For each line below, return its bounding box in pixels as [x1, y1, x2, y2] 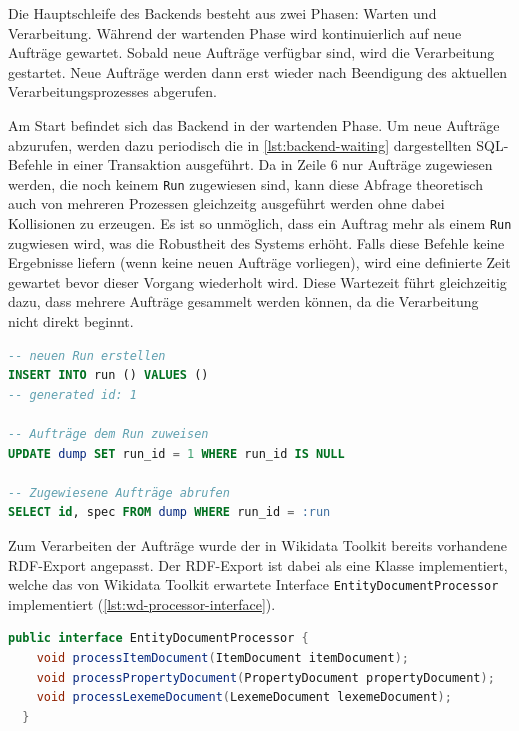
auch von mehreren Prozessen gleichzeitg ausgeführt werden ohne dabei [8, 193, 445, 214]
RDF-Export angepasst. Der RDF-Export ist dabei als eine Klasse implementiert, [8, 554, 508, 575]
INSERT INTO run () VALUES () [8, 368, 209, 383]
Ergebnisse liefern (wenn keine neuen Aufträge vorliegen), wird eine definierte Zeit [8, 252, 511, 273]
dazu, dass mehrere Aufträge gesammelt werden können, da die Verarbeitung [8, 291, 479, 312]
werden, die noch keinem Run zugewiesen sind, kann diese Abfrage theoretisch [8, 173, 483, 194]
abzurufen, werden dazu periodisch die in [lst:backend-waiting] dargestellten [8, 134, 472, 155]
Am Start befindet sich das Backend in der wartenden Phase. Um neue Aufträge [8, 114, 500, 135]
